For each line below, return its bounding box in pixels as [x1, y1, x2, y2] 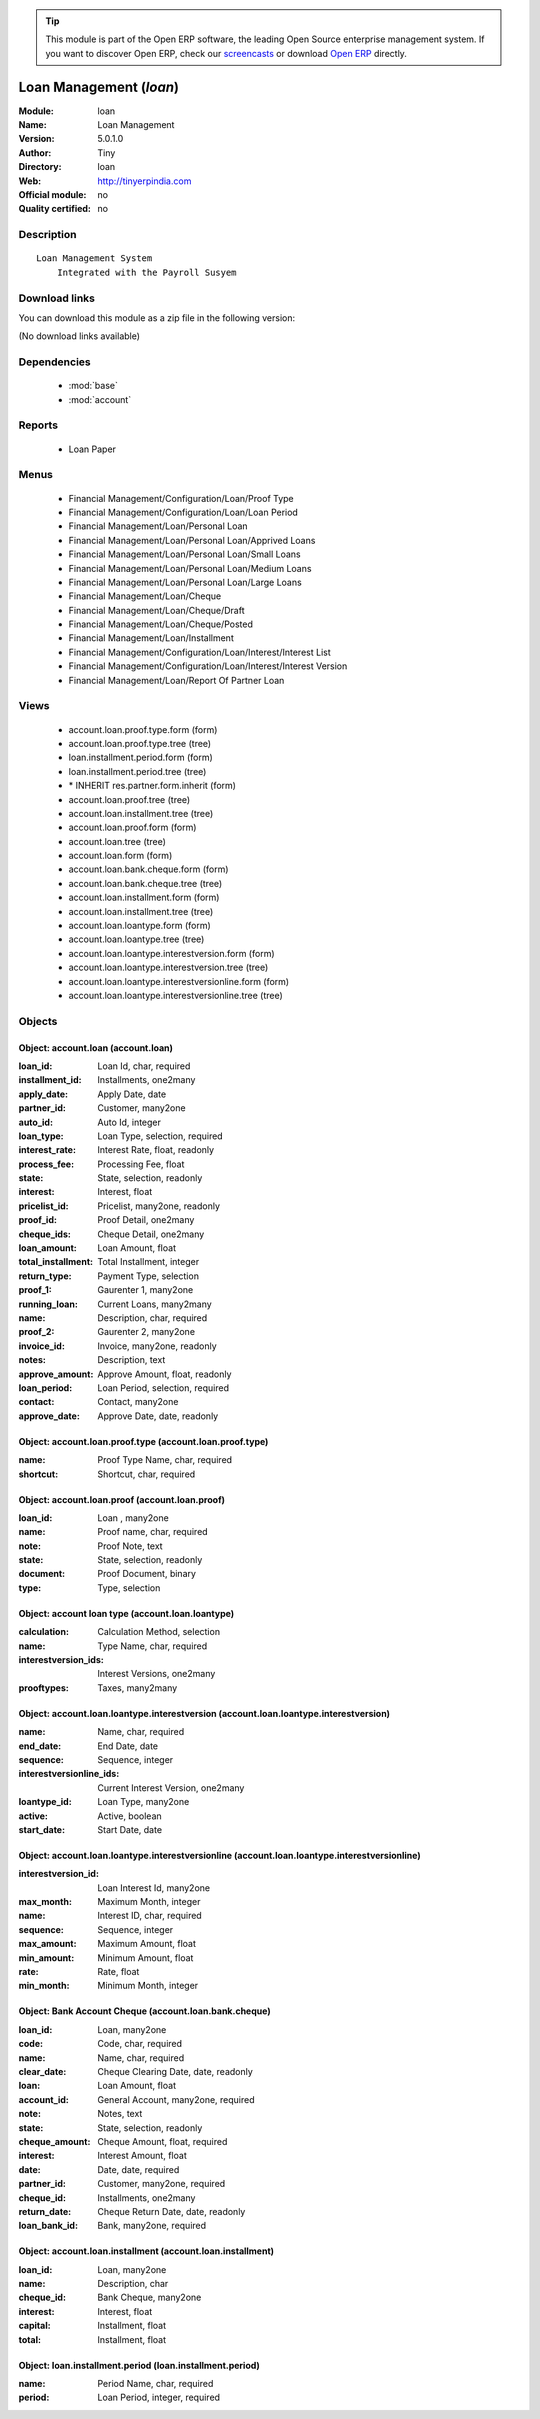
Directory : [18, 161, 62, 173]
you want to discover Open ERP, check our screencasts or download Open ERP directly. [45, 47, 407, 59]
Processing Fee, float [97, 1158, 185, 1170]
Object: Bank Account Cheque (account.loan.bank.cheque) [18, 2005, 271, 2017]
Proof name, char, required [97, 1526, 209, 1538]
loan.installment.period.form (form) [68, 751, 214, 764]
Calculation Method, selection [97, 1626, 220, 1638]
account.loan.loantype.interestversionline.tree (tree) [68, 990, 284, 1001]
